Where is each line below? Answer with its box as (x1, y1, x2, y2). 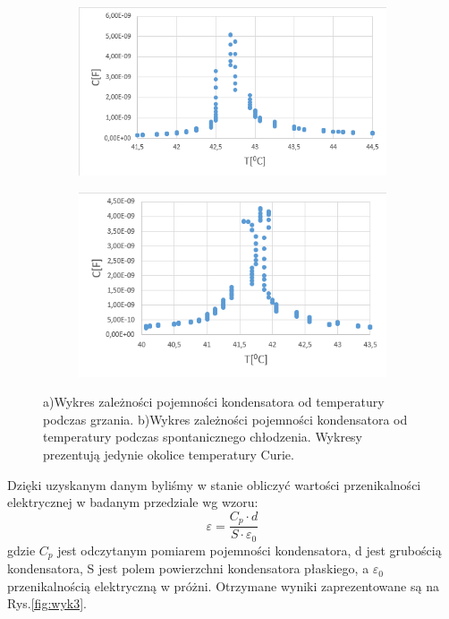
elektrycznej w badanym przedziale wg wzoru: (7, 493, 258, 512)
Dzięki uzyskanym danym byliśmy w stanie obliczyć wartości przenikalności (7, 475, 421, 494)
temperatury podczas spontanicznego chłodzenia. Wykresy (43, 427, 363, 446)
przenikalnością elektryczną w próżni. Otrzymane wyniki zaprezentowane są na (7, 576, 439, 595)
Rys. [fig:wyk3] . (7, 594, 87, 613)
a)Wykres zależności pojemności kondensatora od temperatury (43, 392, 385, 411)
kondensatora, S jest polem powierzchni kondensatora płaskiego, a (7, 559, 369, 578)
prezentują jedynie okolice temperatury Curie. (43, 444, 294, 463)
